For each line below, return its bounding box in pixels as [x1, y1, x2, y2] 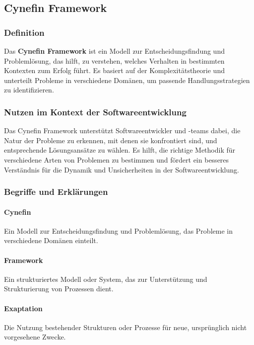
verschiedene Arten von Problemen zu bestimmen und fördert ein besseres [4, 154, 229, 165]
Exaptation [4, 303, 43, 313]
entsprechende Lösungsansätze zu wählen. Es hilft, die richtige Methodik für [4, 145, 236, 155]
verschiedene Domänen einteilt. [4, 235, 98, 246]
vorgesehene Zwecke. [4, 332, 66, 342]
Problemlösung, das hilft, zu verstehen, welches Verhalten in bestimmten [4, 55, 225, 66]
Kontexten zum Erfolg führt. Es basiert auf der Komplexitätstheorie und [4, 65, 225, 76]
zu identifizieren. [4, 85, 54, 95]
